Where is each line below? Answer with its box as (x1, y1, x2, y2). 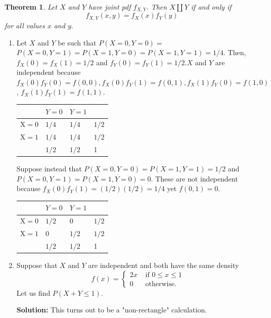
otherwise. (145, 281, 177, 288)
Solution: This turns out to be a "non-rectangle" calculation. (16, 304, 207, 315)
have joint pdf (88, 2, 131, 12)
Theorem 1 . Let (5, 2, 58, 12)
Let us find (16, 287, 51, 298)
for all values (5, 20, 45, 30)
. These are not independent (151, 173, 238, 184)
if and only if (191, 2, 232, 12)
